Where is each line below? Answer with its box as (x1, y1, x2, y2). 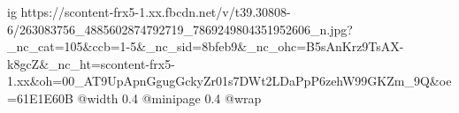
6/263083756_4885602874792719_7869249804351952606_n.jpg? (7, 19, 353, 38)
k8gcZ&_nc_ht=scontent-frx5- (7, 54, 175, 72)
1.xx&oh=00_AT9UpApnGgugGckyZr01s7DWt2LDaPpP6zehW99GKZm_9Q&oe (7, 72, 452, 90)
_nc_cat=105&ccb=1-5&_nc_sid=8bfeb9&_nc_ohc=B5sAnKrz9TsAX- (7, 37, 404, 56)
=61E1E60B (7, 88, 73, 107)
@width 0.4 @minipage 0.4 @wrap (77, 88, 262, 107)
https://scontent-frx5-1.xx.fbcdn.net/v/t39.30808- (20, 3, 291, 20)
